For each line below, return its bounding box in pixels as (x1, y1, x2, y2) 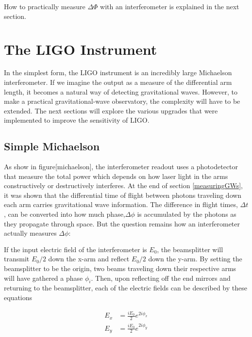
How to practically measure (4, 1, 85, 11)
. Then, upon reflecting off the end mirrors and (91, 273, 231, 283)
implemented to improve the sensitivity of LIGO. (4, 115, 150, 125)
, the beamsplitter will (157, 244, 223, 254)
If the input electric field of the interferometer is (4, 244, 147, 254)
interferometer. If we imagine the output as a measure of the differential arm (4, 77, 232, 87)
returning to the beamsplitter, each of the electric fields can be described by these (4, 283, 247, 293)
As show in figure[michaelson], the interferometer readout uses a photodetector (4, 161, 238, 172)
